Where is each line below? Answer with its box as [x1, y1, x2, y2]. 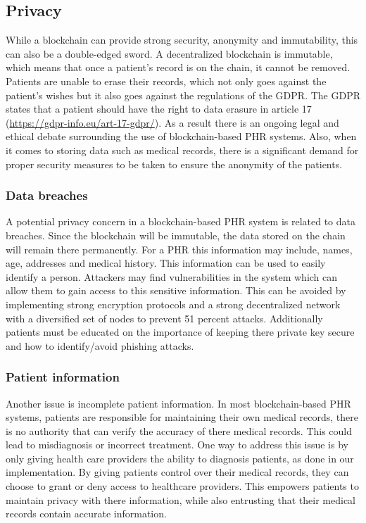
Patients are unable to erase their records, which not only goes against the [6, 73, 327, 88]
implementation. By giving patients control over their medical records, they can [6, 465, 349, 479]
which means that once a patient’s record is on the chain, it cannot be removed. [6, 60, 351, 75]
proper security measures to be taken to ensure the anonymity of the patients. [6, 156, 343, 171]
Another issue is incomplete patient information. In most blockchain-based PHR [6, 396, 351, 410]
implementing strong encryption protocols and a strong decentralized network [6, 296, 341, 311]
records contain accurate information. [6, 506, 167, 521]
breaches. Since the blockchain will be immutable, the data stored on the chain [6, 227, 346, 242]
